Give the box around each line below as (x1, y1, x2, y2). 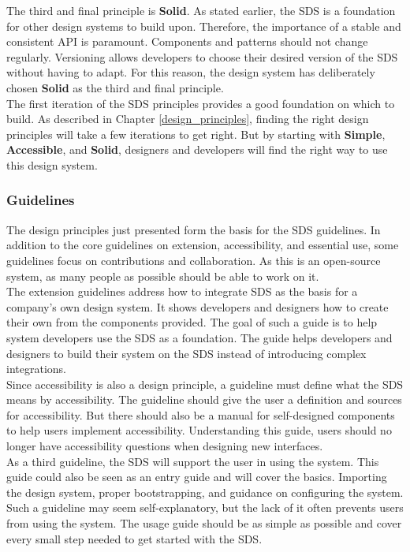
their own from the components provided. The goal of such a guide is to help (6, 314, 378, 330)
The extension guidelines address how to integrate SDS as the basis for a (6, 283, 358, 300)
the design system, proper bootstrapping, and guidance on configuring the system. (6, 483, 404, 500)
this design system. (6, 156, 98, 173)
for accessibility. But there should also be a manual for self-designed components (6, 406, 395, 423)
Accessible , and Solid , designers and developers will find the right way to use (6, 141, 388, 158)
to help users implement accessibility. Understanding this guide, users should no (6, 422, 392, 438)
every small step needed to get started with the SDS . (6, 530, 263, 546)
